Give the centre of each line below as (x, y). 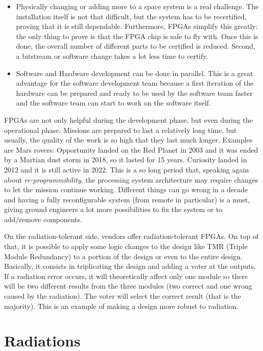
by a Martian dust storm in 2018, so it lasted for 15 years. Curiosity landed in (126, 160)
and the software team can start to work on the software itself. (113, 103)
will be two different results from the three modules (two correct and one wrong (128, 286)
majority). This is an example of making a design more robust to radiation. (121, 306)
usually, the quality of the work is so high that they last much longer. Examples (128, 140)
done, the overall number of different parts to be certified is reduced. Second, (136, 46)
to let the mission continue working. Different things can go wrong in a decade (126, 189)
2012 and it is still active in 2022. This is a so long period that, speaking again (126, 169)
